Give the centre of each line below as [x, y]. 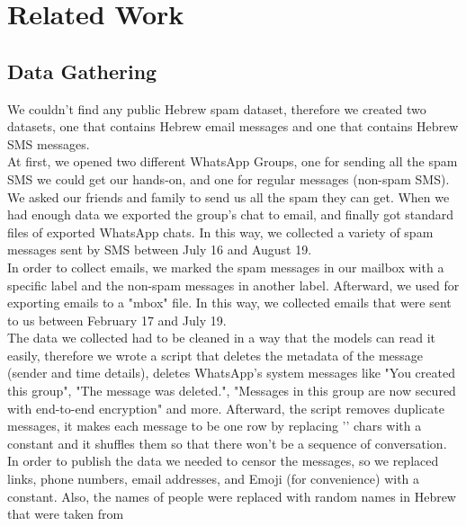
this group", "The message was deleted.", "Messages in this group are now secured [232, 391]
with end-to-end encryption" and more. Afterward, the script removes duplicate [226, 408]
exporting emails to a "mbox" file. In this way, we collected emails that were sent [229, 303]
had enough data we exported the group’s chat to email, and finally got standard [231, 214]
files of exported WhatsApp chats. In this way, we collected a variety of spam [220, 232]
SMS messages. [49, 143]
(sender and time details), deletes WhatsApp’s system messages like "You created [231, 373]
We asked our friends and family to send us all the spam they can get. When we [229, 196]
